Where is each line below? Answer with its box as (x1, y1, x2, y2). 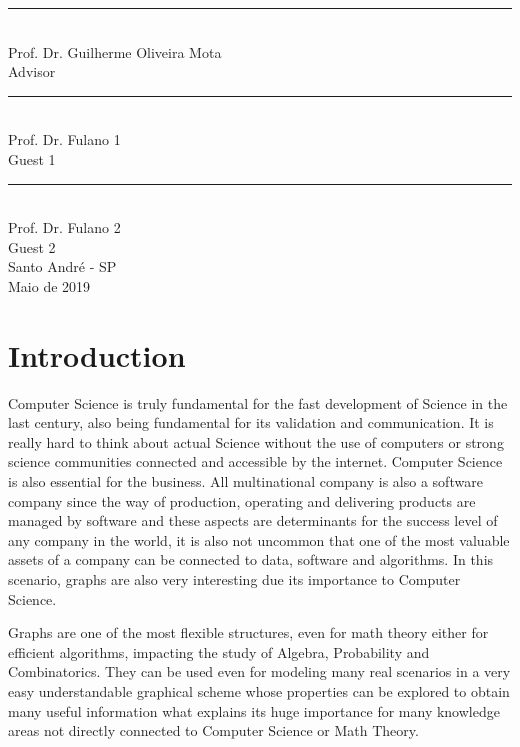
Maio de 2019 (8, 275, 91, 296)
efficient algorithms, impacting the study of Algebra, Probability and (8, 641, 430, 662)
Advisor (8, 61, 56, 82)
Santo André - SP (8, 256, 117, 277)
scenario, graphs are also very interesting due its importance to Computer (8, 569, 461, 589)
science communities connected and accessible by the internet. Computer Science (8, 451, 503, 472)
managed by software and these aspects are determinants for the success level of (8, 510, 498, 531)
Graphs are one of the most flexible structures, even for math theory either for (8, 622, 489, 643)
